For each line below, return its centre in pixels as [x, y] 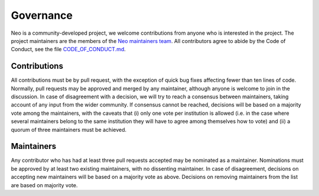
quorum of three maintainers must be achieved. [69, 129]
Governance [42, 15]
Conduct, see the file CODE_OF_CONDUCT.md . [69, 49]
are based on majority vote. [44, 185]
